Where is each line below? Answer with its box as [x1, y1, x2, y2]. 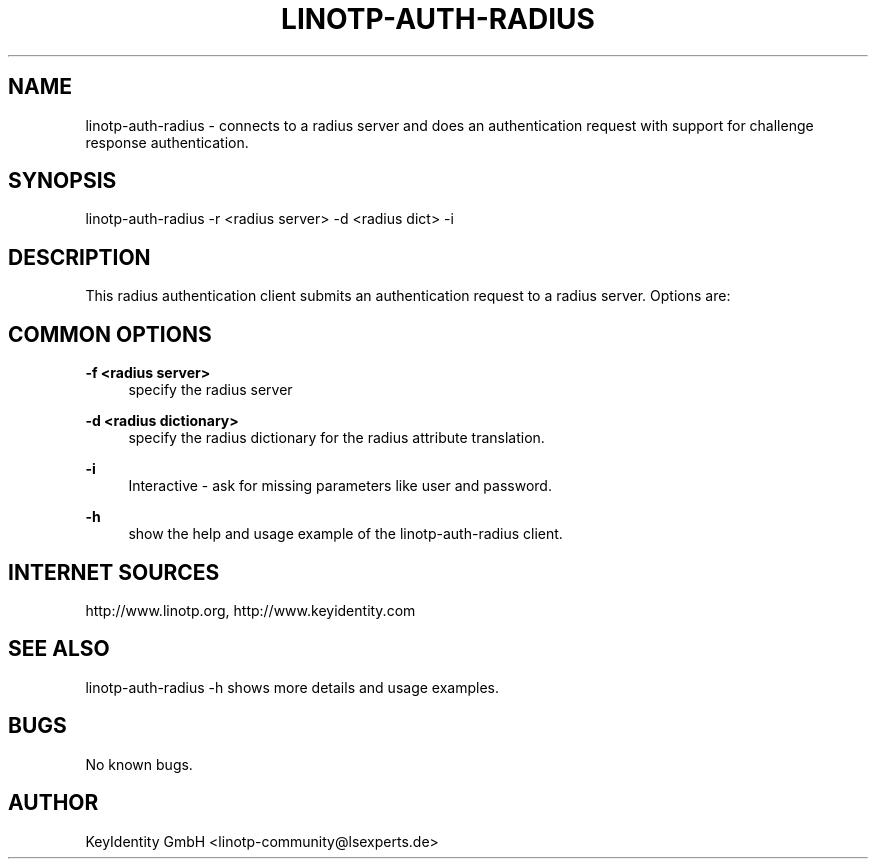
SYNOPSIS [8, 168, 117, 194]
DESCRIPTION [8, 244, 151, 270]
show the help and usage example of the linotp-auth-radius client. [128, 525, 563, 543]
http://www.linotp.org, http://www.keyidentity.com [85, 601, 416, 619]
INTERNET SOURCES [8, 559, 220, 585]
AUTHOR [8, 790, 99, 816]
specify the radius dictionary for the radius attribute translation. [128, 429, 545, 447]
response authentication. [85, 133, 249, 151]
